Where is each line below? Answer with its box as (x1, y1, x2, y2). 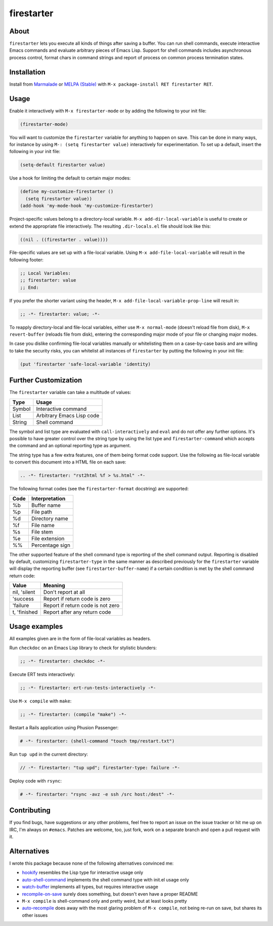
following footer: (9, 257, 44, 263)
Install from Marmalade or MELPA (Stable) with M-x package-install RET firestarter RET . (9, 81, 213, 87)
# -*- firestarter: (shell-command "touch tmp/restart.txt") (20, 738, 175, 744)
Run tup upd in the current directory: (9, 751, 88, 757)
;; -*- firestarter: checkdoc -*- (20, 658, 106, 664)
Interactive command (36, 405, 87, 412)
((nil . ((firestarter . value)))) (20, 236, 108, 242)
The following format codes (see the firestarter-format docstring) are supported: (9, 486, 189, 492)
